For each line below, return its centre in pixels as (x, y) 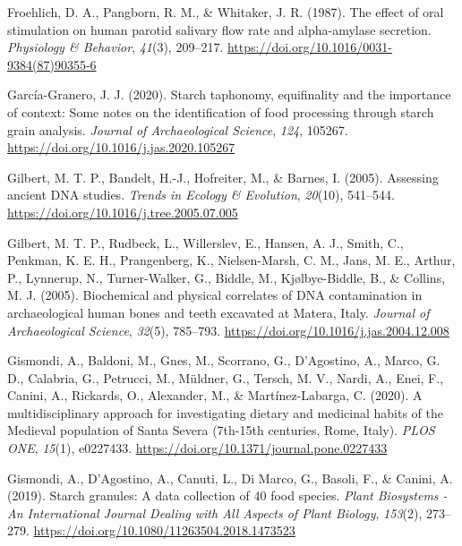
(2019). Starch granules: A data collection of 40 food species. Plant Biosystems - (227, 495)
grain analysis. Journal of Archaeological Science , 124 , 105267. (178, 129)
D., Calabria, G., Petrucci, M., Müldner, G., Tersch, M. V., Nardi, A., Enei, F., (226, 377)
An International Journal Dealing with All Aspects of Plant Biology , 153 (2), (215, 512)
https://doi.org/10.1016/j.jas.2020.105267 (121, 147)
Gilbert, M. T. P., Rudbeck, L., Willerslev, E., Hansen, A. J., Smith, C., (205, 242)
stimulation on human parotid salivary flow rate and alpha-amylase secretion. (219, 29)
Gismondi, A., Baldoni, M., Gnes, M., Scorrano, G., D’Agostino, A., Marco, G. (224, 360)
